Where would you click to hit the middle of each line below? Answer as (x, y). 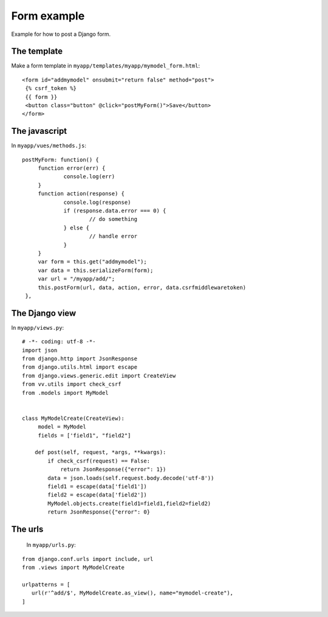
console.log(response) (97, 202)
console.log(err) (89, 177)
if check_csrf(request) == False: (99, 461)
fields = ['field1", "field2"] (84, 435)
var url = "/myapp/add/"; (77, 279)
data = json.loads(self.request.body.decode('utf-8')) (131, 478)
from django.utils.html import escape (80, 367)
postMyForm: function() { (61, 159)
